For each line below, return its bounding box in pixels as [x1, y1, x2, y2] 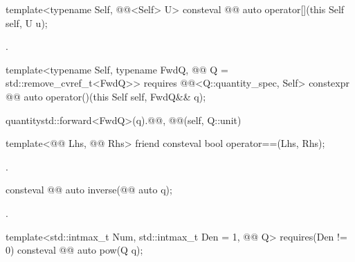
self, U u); [6, 15, 48, 30]
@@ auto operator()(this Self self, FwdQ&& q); [6, 89, 206, 103]
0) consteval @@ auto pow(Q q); [6, 243, 143, 257]
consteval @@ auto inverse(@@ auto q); [6, 182, 172, 197]
